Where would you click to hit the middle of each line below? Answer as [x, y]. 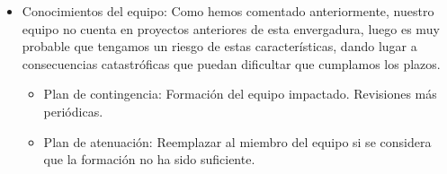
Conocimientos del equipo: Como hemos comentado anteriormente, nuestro [228, 11]
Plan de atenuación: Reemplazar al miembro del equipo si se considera [237, 141]
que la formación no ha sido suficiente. [149, 159]
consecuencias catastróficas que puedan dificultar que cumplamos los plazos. [231, 63]
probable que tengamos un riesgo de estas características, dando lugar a [219, 46]
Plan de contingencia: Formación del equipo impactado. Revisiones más [240, 94]
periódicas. [73, 111]
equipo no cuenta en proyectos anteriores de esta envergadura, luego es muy [231, 28]
